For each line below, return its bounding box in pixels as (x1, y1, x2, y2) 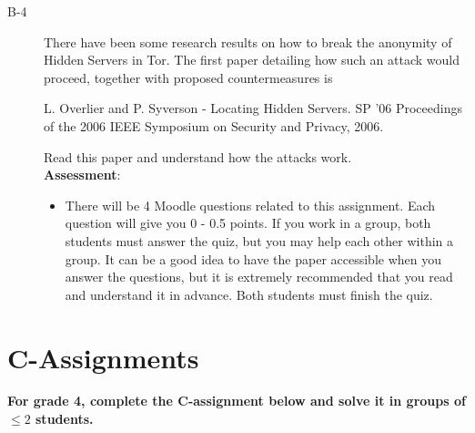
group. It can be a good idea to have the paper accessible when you (65, 249, 442, 268)
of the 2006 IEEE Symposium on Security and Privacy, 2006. (44, 116, 384, 135)
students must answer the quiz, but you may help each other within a (65, 231, 453, 250)
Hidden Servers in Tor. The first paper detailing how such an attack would (44, 50, 460, 69)
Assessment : (44, 165, 121, 184)
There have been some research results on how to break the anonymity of (44, 32, 452, 51)
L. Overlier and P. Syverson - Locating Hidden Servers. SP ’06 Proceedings (44, 98, 462, 118)
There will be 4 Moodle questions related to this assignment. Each (65, 195, 436, 214)
